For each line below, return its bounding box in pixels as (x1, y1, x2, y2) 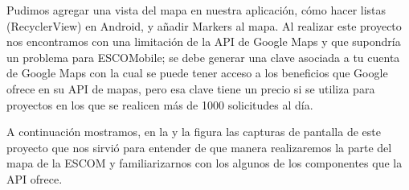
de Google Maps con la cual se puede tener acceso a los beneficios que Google (6, 64, 388, 81)
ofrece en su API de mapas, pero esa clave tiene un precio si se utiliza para (6, 80, 375, 97)
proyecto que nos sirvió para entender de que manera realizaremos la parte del (6, 138, 392, 155)
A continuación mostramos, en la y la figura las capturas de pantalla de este (6, 123, 381, 140)
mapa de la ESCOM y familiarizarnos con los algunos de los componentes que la (6, 155, 403, 171)
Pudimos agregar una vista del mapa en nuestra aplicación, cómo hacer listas (6, 2, 387, 18)
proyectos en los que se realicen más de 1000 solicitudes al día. (6, 96, 313, 113)
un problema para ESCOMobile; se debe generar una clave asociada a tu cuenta (6, 48, 400, 65)
